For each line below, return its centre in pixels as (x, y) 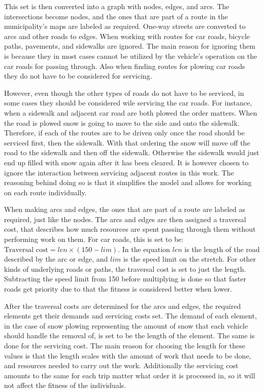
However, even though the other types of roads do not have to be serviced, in (124, 93)
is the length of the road (222, 249)
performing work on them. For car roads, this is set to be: (94, 239)
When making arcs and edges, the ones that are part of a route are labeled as (125, 209)
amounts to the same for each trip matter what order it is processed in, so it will (130, 375)
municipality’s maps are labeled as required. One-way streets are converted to (125, 26)
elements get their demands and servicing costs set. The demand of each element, (130, 316)
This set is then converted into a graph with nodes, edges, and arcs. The (117, 6)
